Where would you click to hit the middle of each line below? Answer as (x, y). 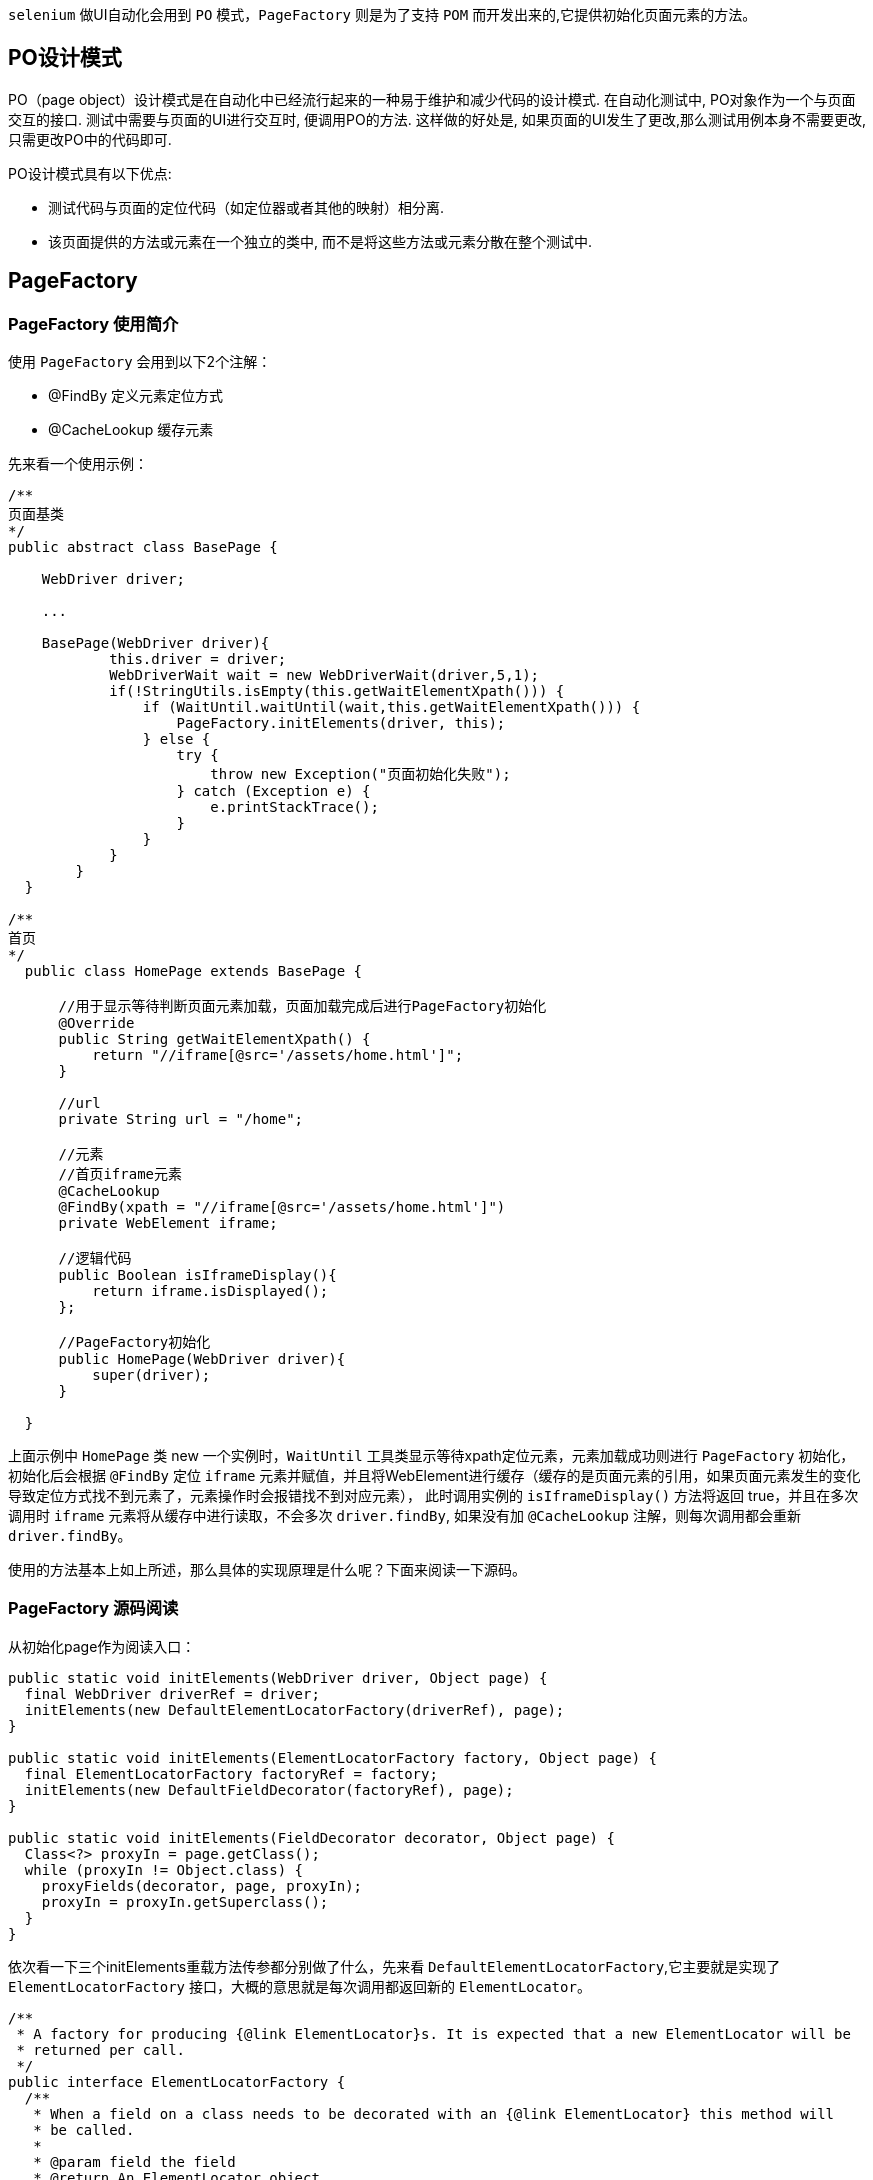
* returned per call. (101, 2049)
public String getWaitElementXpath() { (214, 1039)
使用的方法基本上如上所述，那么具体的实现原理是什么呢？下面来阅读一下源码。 (267, 1570)
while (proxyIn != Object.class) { (164, 1869)
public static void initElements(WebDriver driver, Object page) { (278, 1677)
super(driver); (151, 1375)
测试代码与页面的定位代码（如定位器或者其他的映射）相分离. (246, 207)
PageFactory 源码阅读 (93, 1608)
